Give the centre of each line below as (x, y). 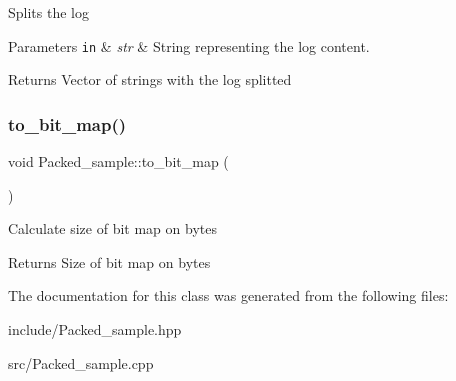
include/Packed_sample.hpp (95, 329)
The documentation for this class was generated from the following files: (228, 295)
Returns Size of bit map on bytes (109, 261)
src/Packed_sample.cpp (81, 362)
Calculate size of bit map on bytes (112, 228)
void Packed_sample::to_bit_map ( (118, 161)
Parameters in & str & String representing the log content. (189, 45)
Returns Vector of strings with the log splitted (150, 79)
